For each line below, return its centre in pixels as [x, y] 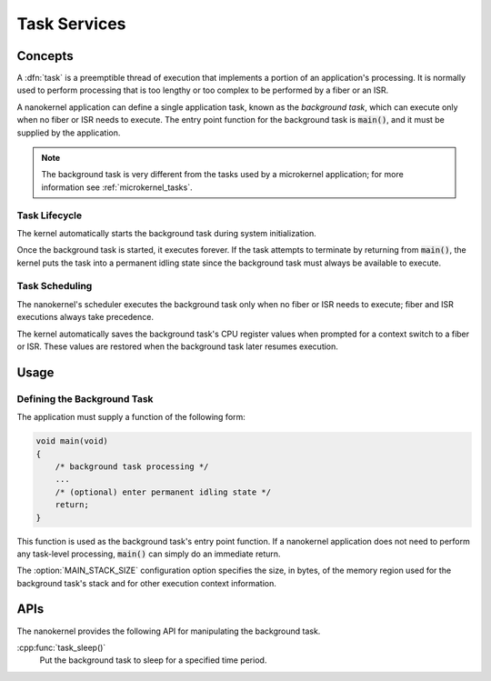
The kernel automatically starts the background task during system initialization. [167, 233]
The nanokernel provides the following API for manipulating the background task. [169, 631]
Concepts [45, 56]
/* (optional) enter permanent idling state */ [163, 492]
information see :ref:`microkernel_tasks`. [117, 187]
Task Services [71, 24]
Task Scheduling [55, 286]
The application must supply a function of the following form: [131, 417]
